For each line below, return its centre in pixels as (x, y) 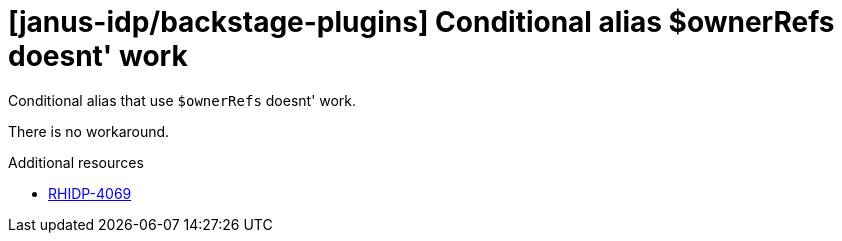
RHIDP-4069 (90, 193)
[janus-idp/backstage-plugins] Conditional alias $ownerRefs (421, 22)
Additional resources (76, 162)
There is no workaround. (89, 131)
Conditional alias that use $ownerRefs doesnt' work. (182, 100)
